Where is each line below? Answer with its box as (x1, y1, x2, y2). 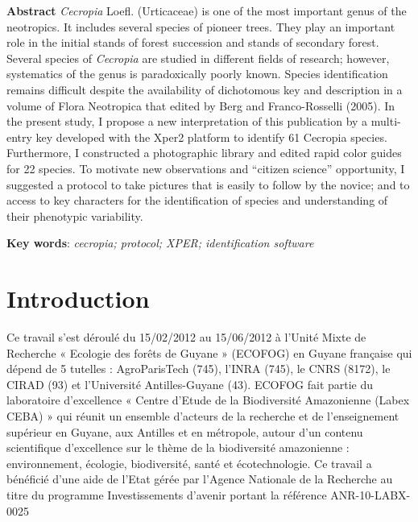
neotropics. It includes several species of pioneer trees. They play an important (6, 18, 395, 35)
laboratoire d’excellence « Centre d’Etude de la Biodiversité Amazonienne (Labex (6, 391, 410, 408)
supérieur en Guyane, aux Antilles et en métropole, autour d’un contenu (6, 423, 363, 440)
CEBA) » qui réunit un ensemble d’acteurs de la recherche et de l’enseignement (6, 408, 399, 424)
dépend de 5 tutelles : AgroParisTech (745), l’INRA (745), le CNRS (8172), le (6, 360, 391, 377)
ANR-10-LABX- (330, 486, 411, 503)
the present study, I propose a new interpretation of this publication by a (6, 113, 368, 130)
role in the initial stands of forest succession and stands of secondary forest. (6, 34, 379, 51)
